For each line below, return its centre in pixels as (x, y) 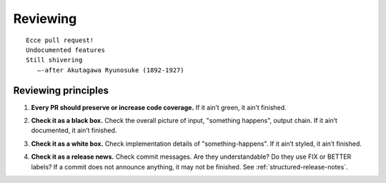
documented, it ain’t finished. (74, 130)
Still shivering (54, 60)
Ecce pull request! (60, 40)
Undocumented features (66, 50)
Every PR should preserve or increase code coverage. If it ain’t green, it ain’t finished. (159, 107)
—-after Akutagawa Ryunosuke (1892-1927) (111, 70)
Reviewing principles (61, 90)
